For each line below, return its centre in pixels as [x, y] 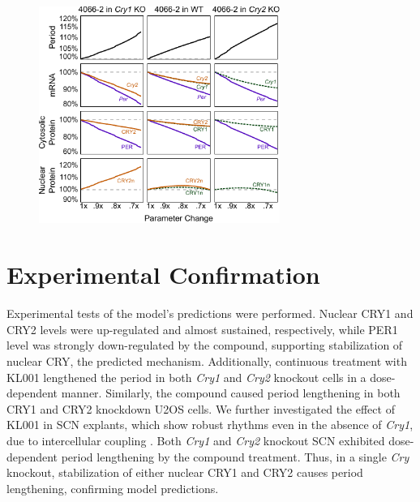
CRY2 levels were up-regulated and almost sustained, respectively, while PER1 [202, 329]
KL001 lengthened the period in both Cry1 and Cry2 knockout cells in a [186, 377]
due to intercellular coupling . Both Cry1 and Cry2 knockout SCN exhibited [196, 440]
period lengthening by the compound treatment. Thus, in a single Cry [235, 456]
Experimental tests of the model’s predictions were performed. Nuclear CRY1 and [210, 313]
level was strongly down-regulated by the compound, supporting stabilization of [205, 345]
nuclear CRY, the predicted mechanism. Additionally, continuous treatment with [207, 360]
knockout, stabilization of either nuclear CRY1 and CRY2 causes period [185, 472]
